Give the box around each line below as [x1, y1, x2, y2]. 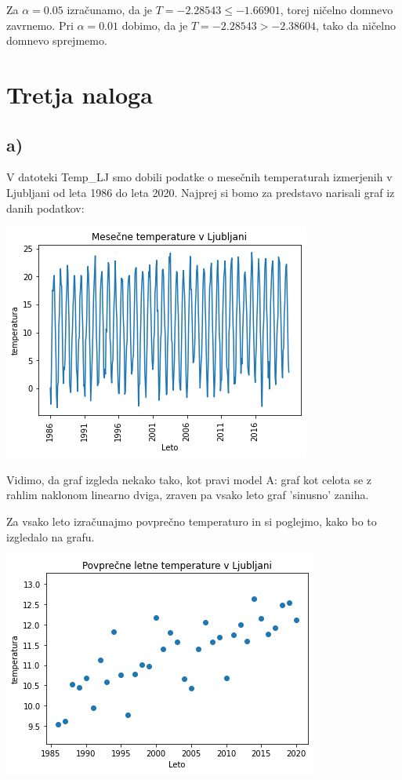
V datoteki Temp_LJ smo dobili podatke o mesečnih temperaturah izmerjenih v [6, 169, 393, 185]
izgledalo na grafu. [6, 528, 95, 545]
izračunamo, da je [67, 2, 152, 17]
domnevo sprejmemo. [6, 32, 107, 49]
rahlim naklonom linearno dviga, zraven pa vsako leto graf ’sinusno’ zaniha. [6, 487, 369, 503]
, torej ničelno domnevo [280, 2, 393, 17]
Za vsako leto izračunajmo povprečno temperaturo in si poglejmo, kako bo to [6, 512, 377, 529]
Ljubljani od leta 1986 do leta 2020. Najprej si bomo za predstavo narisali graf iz [6, 184, 395, 200]
